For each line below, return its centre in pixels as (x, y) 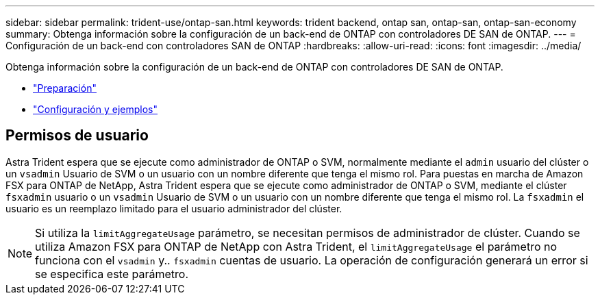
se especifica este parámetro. (112, 274)
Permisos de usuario (77, 136)
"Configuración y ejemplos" (96, 109)
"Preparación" (65, 88)
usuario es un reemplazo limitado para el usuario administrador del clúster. (174, 208)
